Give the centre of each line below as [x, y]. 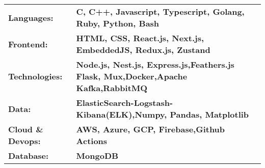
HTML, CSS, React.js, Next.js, [140, 38]
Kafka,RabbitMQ [112, 88]
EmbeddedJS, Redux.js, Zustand [143, 50]
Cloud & [26, 129]
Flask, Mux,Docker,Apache [132, 76]
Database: [29, 156]
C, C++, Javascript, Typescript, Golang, [160, 11]
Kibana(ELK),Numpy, [122, 114]
